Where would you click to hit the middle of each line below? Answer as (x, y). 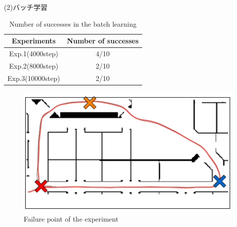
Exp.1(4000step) (34, 54)
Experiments (34, 41)
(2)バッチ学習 (26, 7)
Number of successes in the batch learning (73, 23)
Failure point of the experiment (71, 218)
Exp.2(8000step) (34, 65)
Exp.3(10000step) (34, 78)
